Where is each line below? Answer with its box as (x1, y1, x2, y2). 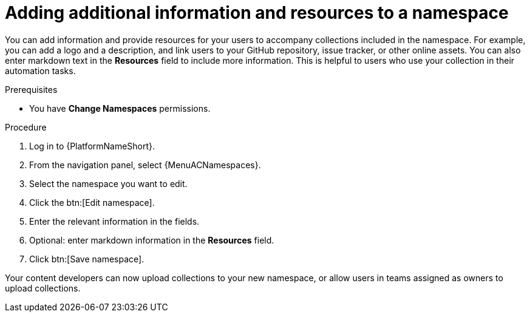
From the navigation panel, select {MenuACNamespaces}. (29, 159, 261, 170)
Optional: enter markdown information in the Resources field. (29, 234, 274, 245)
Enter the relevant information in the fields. (29, 216, 200, 227)
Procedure (5, 121, 47, 132)
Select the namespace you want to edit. (29, 178, 188, 189)
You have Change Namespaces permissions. (29, 103, 211, 114)
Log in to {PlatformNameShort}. (29, 140, 155, 151)
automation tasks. (5, 65, 76, 76)
